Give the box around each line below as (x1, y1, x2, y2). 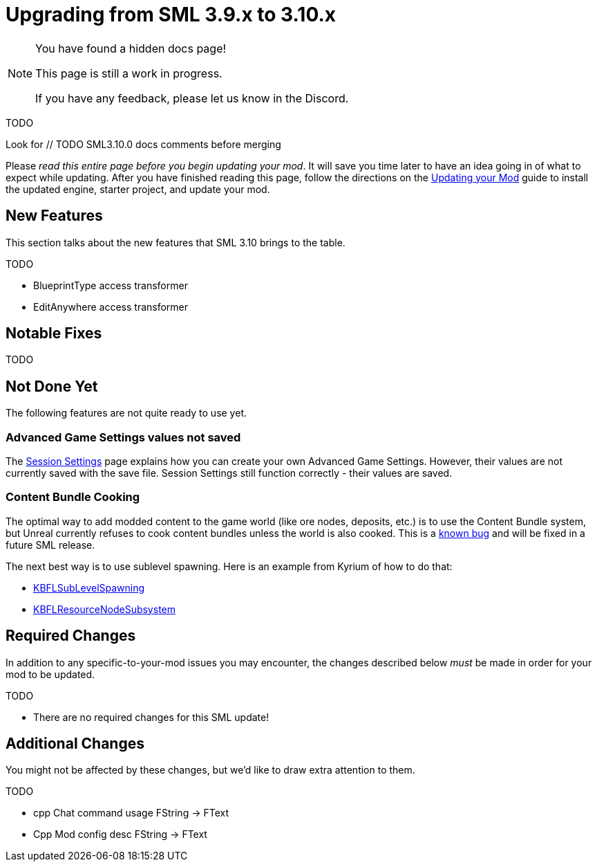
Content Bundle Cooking (6, 490, 140, 504)
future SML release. (6, 538, 95, 551)
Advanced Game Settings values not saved (6, 430, 241, 444)
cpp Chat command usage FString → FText (33, 807, 229, 819)
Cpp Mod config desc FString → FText (33, 828, 207, 841)
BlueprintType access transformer (33, 279, 188, 291)
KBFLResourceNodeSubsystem (33, 603, 176, 615)
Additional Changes (6, 735, 144, 753)
